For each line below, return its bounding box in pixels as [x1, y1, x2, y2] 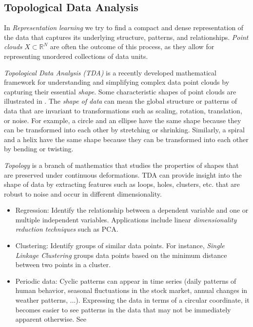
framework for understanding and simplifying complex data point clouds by [4, 77, 230, 87]
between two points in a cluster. [15, 259, 111, 270]
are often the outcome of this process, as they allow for [50, 41, 214, 52]
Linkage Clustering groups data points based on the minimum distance [15, 250, 227, 260]
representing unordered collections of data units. [4, 51, 148, 61]
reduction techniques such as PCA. [15, 224, 118, 234]
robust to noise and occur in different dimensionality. [4, 188, 162, 199]
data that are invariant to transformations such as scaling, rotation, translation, [4, 105, 242, 115]
